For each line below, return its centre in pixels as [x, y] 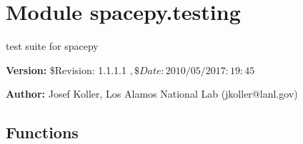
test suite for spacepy [52, 46]
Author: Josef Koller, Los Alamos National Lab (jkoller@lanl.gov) [152, 94]
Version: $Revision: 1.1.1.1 [66, 70]
